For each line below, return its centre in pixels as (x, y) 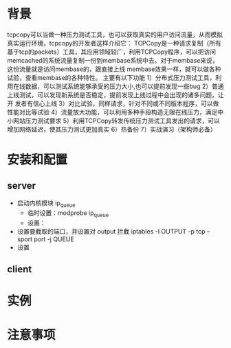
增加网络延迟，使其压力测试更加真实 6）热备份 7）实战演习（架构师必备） (112, 129)
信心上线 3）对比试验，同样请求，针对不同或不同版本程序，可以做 (126, 103)
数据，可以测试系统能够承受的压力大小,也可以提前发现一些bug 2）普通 (124, 86)
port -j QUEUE (54, 239)
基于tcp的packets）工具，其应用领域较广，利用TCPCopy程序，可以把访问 (112, 52)
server (22, 186)
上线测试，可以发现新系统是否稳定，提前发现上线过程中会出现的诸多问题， (112, 94)
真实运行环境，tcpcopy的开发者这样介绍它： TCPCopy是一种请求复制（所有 (114, 43)
